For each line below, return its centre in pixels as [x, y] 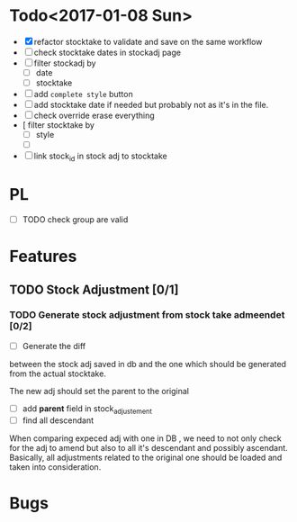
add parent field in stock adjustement [87, 409]
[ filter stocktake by [58, 125]
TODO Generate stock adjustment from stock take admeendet [147, 315]
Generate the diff [54, 346]
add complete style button [83, 94]
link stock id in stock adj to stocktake [101, 157]
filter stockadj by [65, 63]
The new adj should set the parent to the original [99, 391]
